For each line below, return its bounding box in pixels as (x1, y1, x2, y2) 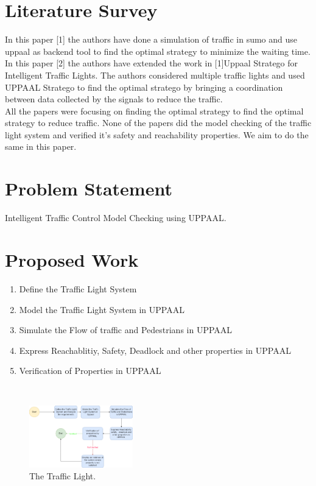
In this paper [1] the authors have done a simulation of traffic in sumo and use (5, 33, 298, 46)
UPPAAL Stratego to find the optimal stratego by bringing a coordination (5, 80, 283, 93)
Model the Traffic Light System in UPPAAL (19, 303, 184, 315)
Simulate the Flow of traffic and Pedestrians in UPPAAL (19, 323, 233, 336)
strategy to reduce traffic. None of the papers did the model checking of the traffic (5, 116, 312, 129)
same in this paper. (5, 140, 77, 153)
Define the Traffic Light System (19, 282, 137, 295)
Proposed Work (5, 247, 139, 272)
